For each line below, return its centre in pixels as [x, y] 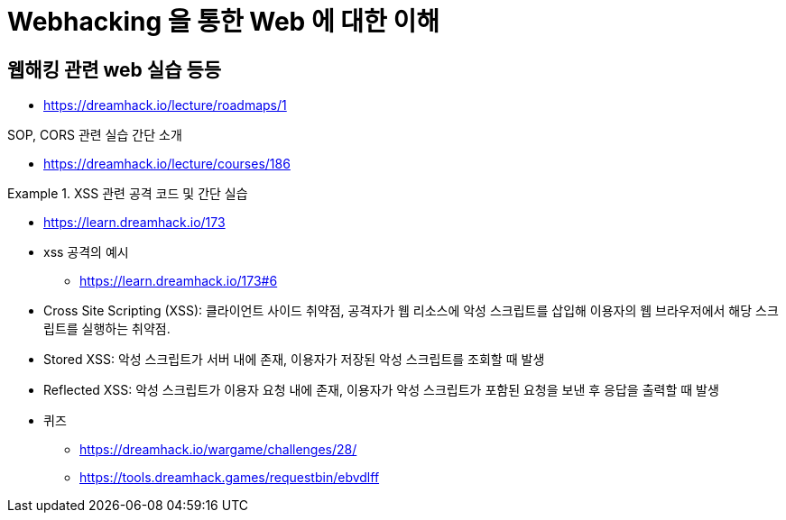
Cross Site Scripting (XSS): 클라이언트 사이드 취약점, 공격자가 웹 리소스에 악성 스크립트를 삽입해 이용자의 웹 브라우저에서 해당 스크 [411, 311]
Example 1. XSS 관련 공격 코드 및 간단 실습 [128, 194]
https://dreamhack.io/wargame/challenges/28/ [218, 450]
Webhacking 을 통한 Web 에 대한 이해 [223, 22]
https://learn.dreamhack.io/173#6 [179, 281]
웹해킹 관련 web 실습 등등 [115, 69]
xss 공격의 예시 [86, 252]
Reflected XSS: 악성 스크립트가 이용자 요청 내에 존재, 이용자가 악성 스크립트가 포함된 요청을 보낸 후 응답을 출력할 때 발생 [381, 390]
